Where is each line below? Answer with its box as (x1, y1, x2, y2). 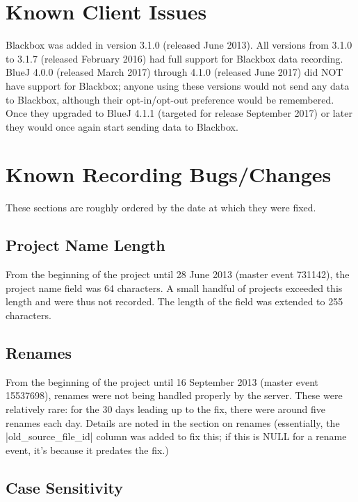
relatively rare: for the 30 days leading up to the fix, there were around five (6, 401, 326, 416)
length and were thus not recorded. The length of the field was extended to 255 (6, 294, 343, 309)
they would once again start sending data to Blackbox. (6, 119, 238, 133)
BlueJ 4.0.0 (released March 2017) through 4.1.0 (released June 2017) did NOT (6, 65, 343, 79)
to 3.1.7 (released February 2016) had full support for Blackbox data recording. (6, 51, 343, 65)
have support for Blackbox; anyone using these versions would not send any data (6, 78, 350, 92)
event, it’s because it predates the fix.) (6, 442, 169, 457)
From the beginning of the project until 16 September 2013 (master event (6, 374, 318, 389)
